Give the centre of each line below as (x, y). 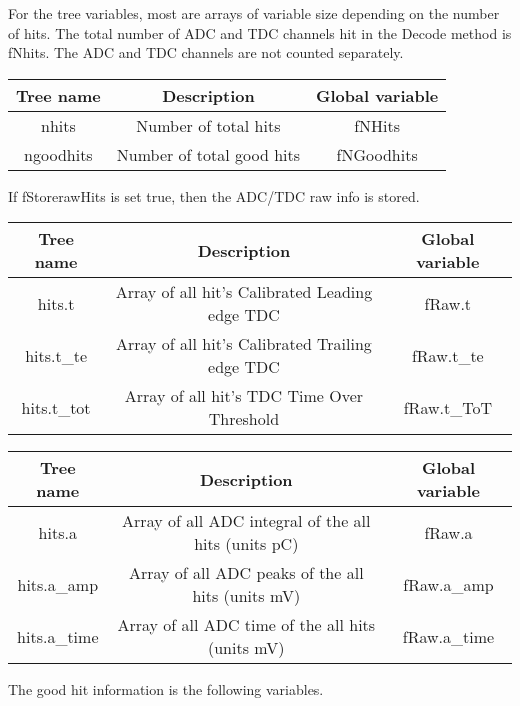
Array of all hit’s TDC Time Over (244, 396)
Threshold (244, 419)
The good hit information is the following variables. (166, 689)
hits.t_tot (56, 407)
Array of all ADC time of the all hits (246, 625)
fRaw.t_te (447, 355)
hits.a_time (58, 636)
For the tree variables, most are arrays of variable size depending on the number (254, 13)
